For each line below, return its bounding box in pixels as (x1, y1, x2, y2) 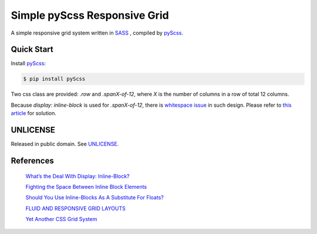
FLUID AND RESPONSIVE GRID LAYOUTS (25, 205, 126, 212)
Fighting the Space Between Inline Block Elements (25, 183, 147, 190)
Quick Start (11, 45, 53, 55)
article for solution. (11, 110, 57, 117)
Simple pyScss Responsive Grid (11, 9, 170, 22)
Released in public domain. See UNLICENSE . (11, 141, 119, 148)
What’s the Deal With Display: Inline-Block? (25, 172, 130, 179)
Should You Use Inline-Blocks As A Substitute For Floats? (25, 194, 164, 201)
